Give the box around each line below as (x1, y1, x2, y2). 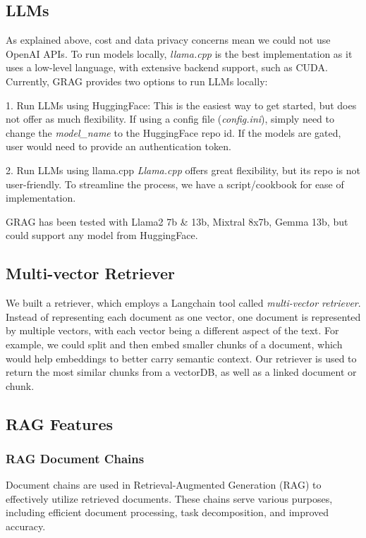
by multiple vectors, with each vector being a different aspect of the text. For (6, 323, 339, 338)
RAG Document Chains (6, 449, 145, 467)
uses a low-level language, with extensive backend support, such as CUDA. (6, 60, 328, 75)
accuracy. (6, 519, 46, 534)
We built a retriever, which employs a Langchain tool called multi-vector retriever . (6, 295, 361, 310)
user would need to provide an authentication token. (6, 139, 231, 154)
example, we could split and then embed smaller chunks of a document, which (6, 336, 343, 351)
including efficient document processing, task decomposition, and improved (6, 505, 329, 520)
